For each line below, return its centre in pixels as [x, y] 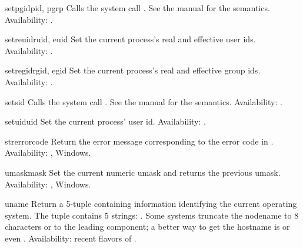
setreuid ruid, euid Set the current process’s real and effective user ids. [130, 39]
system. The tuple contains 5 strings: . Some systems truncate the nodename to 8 [152, 215]
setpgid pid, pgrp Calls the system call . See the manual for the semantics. [137, 8]
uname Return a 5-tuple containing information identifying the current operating [151, 204]
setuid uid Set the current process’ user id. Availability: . [105, 121]
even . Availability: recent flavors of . [71, 238]
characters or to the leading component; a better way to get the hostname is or [147, 227]
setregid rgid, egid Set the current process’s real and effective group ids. [133, 70]
